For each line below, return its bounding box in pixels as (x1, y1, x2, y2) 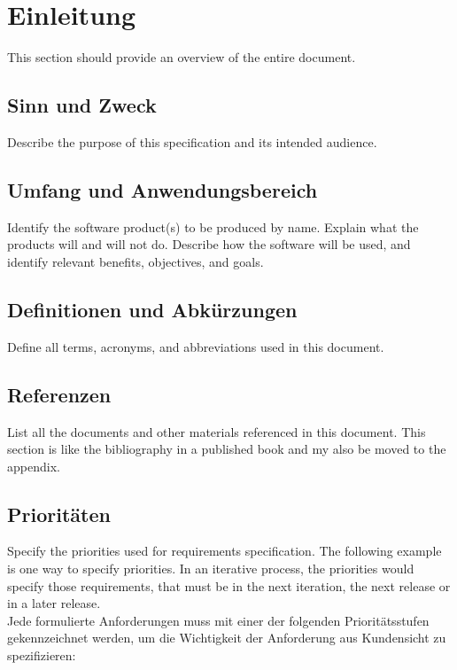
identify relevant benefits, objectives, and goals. (7, 252, 264, 270)
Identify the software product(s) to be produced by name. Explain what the (7, 217, 419, 236)
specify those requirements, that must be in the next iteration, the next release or (7, 576, 451, 595)
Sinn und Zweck (7, 91, 157, 119)
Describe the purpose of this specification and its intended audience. (7, 132, 377, 151)
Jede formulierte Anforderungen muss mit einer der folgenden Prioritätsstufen (7, 611, 430, 629)
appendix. (7, 456, 60, 475)
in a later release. (7, 594, 101, 612)
